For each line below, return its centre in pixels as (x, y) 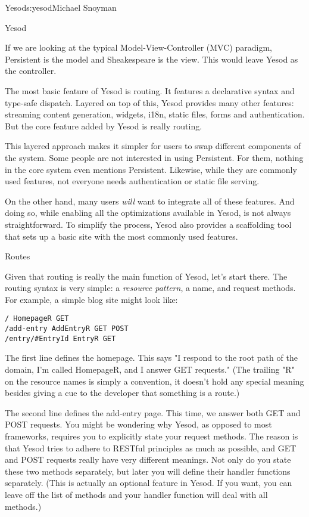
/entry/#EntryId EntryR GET (60, 338)
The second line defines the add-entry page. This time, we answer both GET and (153, 412)
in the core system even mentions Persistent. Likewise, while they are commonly (151, 169)
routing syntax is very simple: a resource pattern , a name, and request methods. (150, 288)
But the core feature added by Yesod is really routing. (104, 126)
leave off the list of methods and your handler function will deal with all (136, 494)
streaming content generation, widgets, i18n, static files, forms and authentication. (155, 114)
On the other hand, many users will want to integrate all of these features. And (150, 201)
